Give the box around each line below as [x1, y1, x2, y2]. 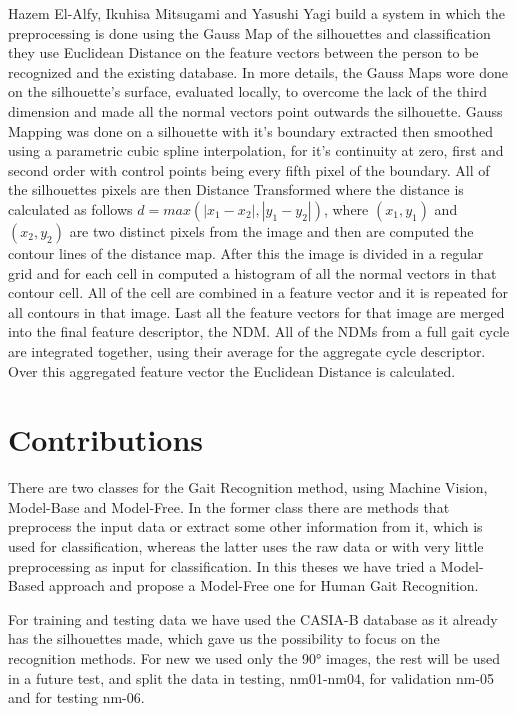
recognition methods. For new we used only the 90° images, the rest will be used [8, 647, 501, 668]
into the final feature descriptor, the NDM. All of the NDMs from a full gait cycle [8, 321, 510, 342]
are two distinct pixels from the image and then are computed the [69, 220, 474, 241]
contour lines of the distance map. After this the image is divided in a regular [8, 242, 484, 263]
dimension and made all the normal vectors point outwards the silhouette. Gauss [8, 100, 503, 121]
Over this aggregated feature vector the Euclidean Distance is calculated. [8, 360, 456, 381]
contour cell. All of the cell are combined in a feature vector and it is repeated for [8, 282, 509, 303]
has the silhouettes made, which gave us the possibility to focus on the [8, 628, 440, 649]
